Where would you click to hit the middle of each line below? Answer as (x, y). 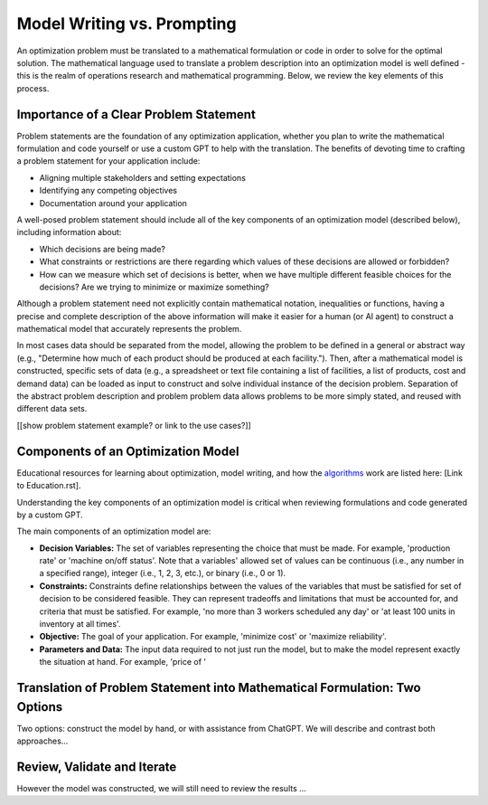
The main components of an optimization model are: (114, 531)
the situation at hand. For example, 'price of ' (123, 662)
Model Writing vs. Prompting (127, 24)
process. (33, 88)
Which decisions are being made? (103, 249)
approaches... (42, 741)
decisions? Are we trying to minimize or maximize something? (155, 287)
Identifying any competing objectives (108, 191)
